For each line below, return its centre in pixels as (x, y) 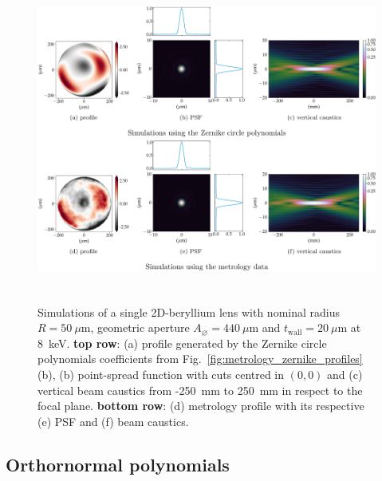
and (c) (345, 374)
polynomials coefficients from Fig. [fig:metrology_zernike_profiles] (200, 359)
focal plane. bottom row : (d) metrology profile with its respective (201, 406)
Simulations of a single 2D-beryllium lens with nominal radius (189, 311)
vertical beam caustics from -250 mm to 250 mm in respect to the (200, 390)
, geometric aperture (140, 327)
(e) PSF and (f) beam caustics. (113, 421)
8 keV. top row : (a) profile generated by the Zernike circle (182, 343)
